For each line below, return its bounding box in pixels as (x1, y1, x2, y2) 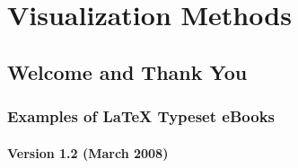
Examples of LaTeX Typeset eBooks (7, 105, 276, 128)
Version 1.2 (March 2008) (7, 143, 169, 162)
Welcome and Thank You (7, 57, 248, 85)
